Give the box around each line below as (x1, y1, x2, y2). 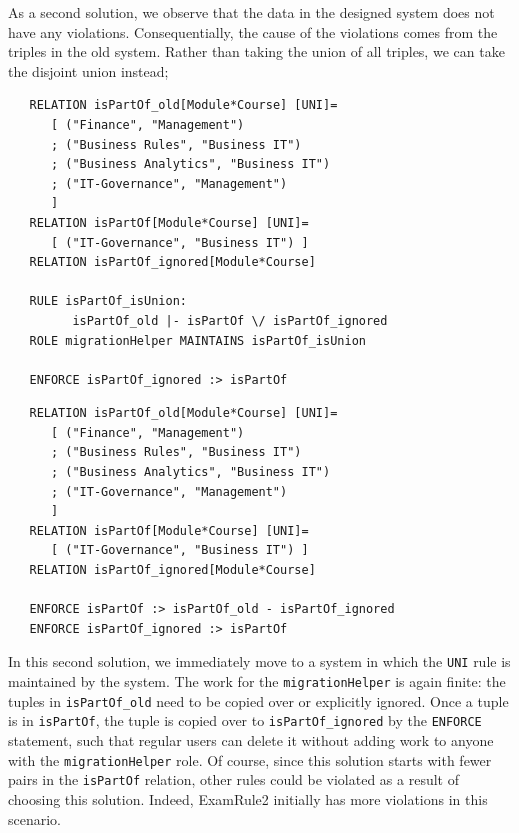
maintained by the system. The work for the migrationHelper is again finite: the (8, 671, 506, 692)
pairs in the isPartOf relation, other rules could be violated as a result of (8, 769, 459, 790)
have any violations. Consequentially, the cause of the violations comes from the (8, 21, 498, 42)
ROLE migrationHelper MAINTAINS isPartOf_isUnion (29, 333, 366, 348)
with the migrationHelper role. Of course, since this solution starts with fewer (8, 749, 492, 770)
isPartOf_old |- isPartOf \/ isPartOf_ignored (72, 313, 388, 328)
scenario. (8, 808, 62, 829)
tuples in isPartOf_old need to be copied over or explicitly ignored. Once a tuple (8, 690, 509, 711)
